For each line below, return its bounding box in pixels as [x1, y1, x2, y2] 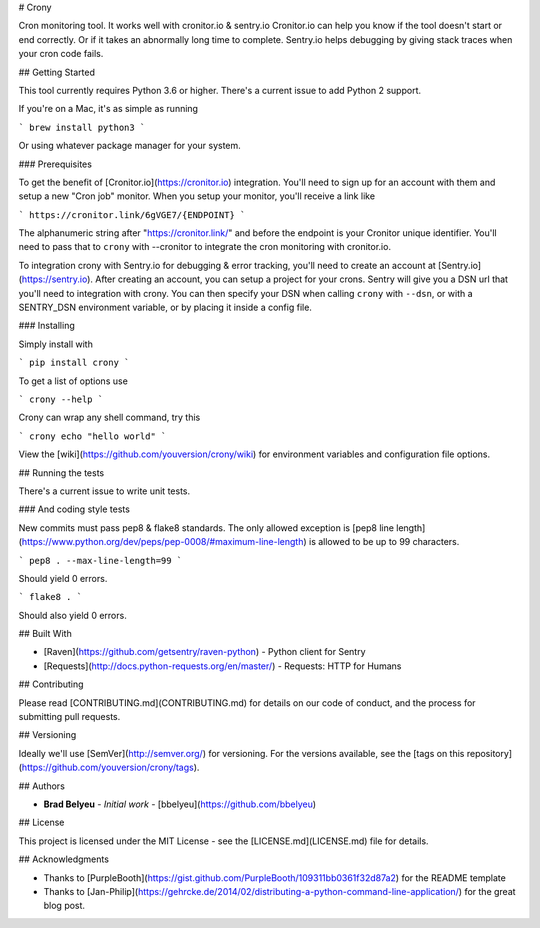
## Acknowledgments [18, 853, 110, 865]
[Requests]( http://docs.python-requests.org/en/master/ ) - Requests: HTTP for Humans [43, 660, 402, 672]
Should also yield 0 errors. [18, 609, 127, 621]
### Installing [18, 320, 75, 332]
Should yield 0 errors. [18, 572, 108, 584]
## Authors [18, 780, 65, 792]
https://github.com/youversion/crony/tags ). [21, 761, 200, 774]
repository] [466, 747, 513, 759]
